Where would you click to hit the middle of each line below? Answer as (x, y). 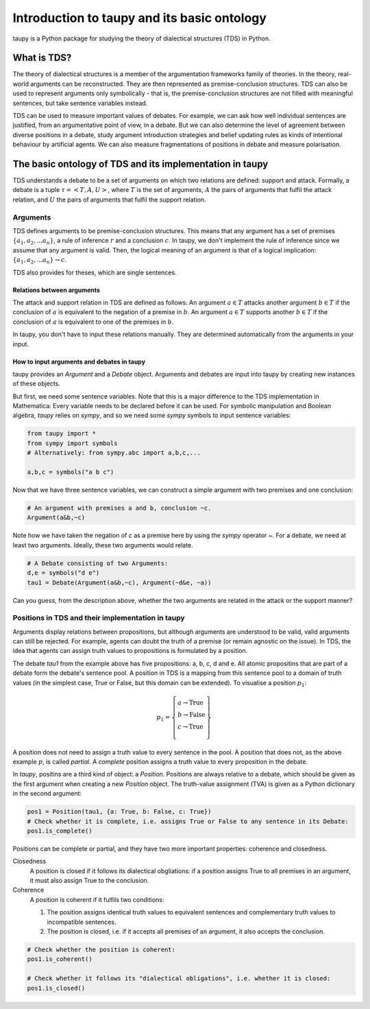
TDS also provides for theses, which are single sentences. (95, 272)
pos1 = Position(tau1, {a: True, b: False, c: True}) (119, 812)
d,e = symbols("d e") (63, 573)
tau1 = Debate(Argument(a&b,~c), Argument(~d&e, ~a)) (119, 582)
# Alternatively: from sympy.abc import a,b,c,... (114, 453)
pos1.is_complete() (60, 831)
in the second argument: (47, 794)
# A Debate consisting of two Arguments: (98, 563)
